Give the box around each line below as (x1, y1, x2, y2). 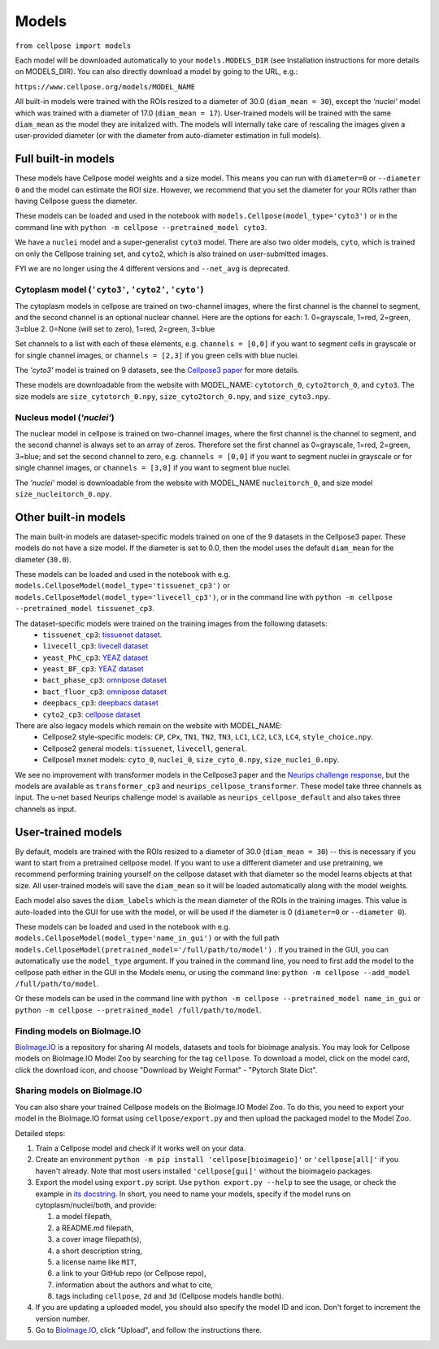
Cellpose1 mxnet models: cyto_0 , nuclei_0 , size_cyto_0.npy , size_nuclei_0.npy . (42, 755, 340, 765)
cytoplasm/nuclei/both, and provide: (35, 1199, 157, 1210)
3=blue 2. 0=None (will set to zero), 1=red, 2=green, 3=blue (15, 323, 215, 333)
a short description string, (55, 1246, 142, 1256)
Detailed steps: (15, 1128, 66, 1138)
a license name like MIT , (55, 1256, 137, 1267)
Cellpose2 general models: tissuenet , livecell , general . (42, 744, 248, 753)
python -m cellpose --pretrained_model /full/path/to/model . (15, 1004, 262, 1015)
